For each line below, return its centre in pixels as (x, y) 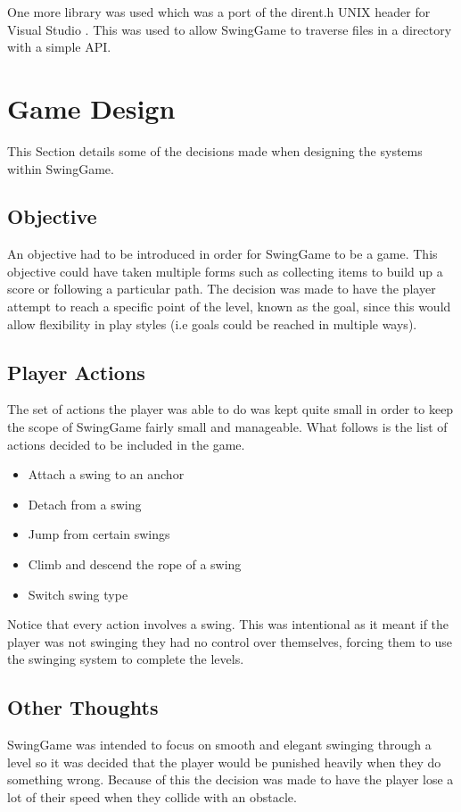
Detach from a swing (85, 504)
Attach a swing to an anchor (106, 474)
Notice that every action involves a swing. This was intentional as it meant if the (228, 624)
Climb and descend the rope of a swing (135, 564)
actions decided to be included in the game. (126, 444)
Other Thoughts (83, 707)
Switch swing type (78, 594)
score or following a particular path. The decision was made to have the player (222, 289)
